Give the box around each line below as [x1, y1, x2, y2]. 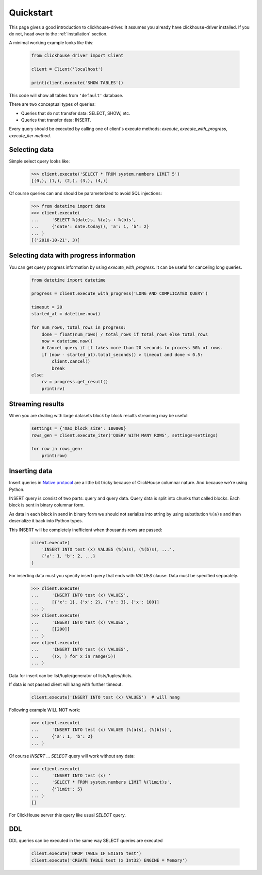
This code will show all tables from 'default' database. [9, 92, 124, 98]
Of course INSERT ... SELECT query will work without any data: [9, 753, 135, 759]
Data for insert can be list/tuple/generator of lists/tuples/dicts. [9, 673, 133, 679]
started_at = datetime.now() [31, 311, 101, 317]
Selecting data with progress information [9, 251, 136, 259]
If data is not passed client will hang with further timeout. [9, 681, 123, 687]
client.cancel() [51, 359, 91, 364]
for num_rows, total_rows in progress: [31, 325, 126, 330]
